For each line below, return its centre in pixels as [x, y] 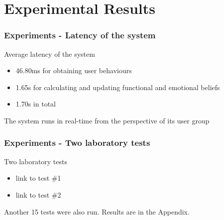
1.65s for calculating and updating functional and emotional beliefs [118, 87]
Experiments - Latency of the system [80, 35]
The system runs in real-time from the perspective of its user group [107, 120]
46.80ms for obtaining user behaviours [74, 70]
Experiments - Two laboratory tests [77, 143]
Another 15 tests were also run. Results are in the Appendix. [97, 211]
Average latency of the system [50, 54]
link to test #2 [38, 194]
